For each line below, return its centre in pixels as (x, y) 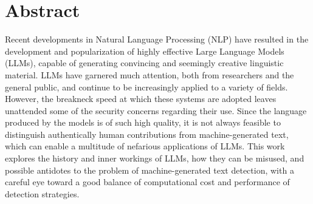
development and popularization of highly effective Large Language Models (145, 51)
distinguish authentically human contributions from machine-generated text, (147, 134)
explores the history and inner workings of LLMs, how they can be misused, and (155, 158)
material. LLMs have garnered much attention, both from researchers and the (150, 74)
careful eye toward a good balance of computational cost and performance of (147, 182)
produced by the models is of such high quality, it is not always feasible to (143, 122)
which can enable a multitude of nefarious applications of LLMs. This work (145, 146)
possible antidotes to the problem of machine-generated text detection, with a (150, 170)
